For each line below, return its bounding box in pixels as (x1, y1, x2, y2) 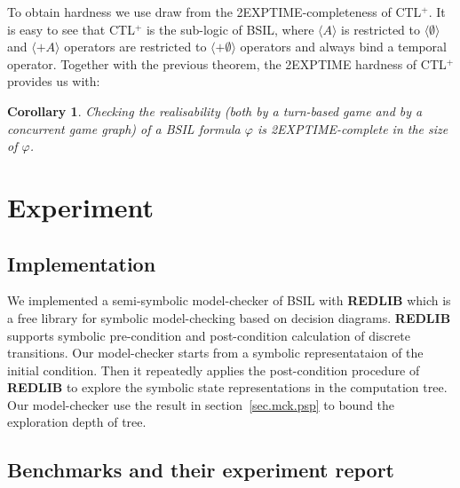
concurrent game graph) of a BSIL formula (7, 119, 241, 138)
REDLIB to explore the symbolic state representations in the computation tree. (7, 378, 448, 397)
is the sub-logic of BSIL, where (146, 20, 314, 38)
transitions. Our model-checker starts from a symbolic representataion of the (7, 343, 424, 362)
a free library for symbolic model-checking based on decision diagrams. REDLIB (7, 308, 451, 327)
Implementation (7, 249, 156, 277)
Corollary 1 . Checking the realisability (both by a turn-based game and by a (7, 101, 423, 120)
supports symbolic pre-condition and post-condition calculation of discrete (7, 326, 410, 344)
